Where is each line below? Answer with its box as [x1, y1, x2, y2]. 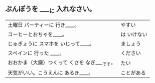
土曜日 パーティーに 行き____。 [8, 21, 80, 28]
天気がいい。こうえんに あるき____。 [8, 69, 94, 76]
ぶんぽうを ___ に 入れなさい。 [5, 4, 96, 14]
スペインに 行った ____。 [8, 49, 65, 56]
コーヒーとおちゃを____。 [8, 31, 68, 37]
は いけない [120, 31, 147, 37]
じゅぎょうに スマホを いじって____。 [8, 40, 94, 47]
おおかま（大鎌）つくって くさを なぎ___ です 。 [8, 59, 116, 67]
